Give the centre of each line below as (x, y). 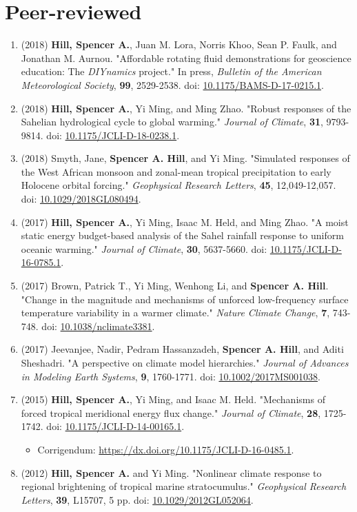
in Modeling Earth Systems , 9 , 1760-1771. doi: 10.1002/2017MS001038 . (171, 376)
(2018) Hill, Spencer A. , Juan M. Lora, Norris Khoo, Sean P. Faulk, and (179, 44)
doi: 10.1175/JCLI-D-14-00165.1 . (115, 426)
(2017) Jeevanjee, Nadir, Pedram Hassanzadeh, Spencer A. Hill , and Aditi (182, 349)
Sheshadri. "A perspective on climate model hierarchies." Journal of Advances (185, 362)
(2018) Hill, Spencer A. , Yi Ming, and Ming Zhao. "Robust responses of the (186, 108)
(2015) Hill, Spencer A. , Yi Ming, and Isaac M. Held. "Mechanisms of (173, 399)
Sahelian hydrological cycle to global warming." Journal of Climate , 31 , (172, 122)
